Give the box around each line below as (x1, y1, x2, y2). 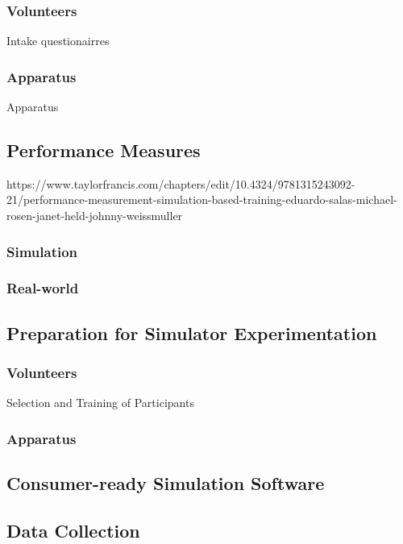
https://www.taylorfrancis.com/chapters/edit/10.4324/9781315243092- (6, 175, 355, 192)
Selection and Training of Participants (6, 394, 194, 411)
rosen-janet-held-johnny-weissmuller (6, 207, 183, 224)
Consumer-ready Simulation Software (6, 471, 325, 496)
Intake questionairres (6, 32, 110, 49)
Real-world (6, 278, 79, 298)
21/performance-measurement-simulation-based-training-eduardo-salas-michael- (6, 191, 397, 208)
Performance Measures (6, 138, 201, 163)
